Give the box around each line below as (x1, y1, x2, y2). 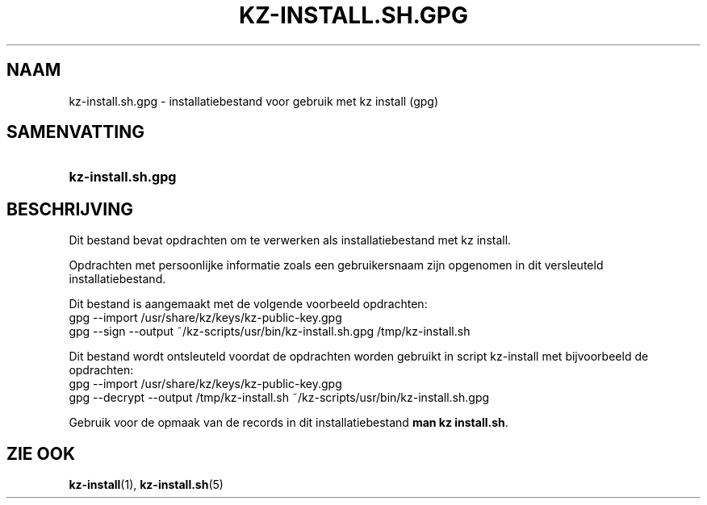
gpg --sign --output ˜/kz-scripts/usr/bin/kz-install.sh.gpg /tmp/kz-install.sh (69, 324, 471, 339)
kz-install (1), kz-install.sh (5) (69, 478, 224, 492)
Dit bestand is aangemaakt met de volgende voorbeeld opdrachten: (69, 297, 428, 311)
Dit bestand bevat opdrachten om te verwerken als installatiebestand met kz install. (69, 233, 512, 248)
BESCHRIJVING (6, 198, 133, 219)
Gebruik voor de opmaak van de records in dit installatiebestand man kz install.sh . (69, 415, 508, 430)
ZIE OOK (6, 443, 76, 464)
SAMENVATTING (6, 122, 144, 143)
